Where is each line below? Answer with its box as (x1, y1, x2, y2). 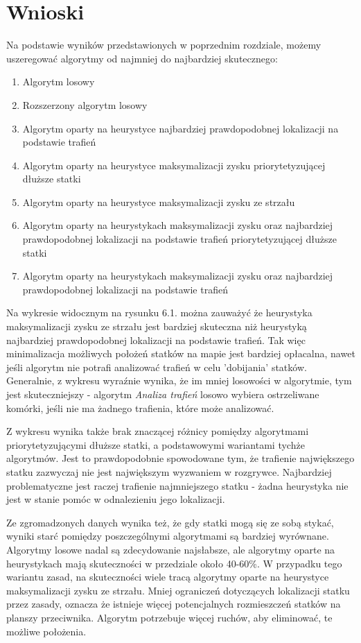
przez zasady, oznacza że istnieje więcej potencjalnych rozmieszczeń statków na (6, 597, 341, 611)
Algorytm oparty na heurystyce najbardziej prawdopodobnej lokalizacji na (22, 121, 339, 135)
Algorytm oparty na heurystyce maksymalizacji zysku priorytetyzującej (22, 157, 326, 172)
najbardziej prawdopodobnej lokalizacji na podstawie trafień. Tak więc (6, 332, 306, 347)
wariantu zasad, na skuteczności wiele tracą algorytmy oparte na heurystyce (6, 569, 329, 584)
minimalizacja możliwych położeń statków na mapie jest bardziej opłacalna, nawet (6, 346, 355, 361)
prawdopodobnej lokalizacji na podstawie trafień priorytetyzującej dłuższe (22, 232, 337, 246)
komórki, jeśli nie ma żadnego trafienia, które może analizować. (6, 400, 274, 415)
